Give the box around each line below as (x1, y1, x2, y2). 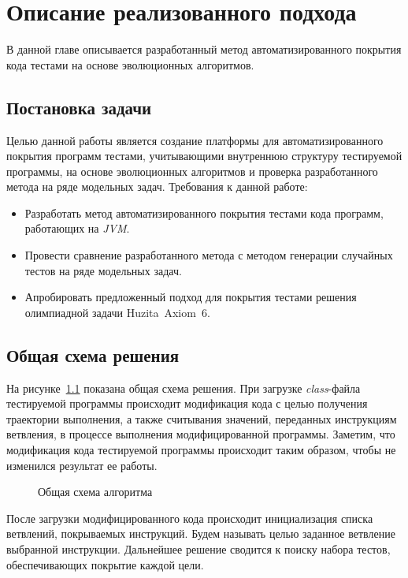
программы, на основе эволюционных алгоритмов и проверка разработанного (6, 162, 378, 179)
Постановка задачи (6, 95, 152, 119)
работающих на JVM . (24, 220, 130, 237)
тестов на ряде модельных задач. (24, 262, 182, 278)
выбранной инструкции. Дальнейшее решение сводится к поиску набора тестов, (6, 541, 391, 557)
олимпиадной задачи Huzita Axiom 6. (24, 304, 210, 320)
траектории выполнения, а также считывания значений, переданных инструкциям (6, 410, 397, 427)
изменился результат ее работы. (6, 457, 158, 473)
